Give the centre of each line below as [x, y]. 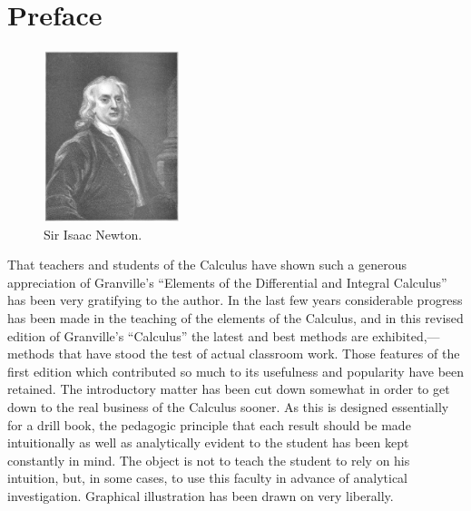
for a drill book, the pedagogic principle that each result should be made [209, 424]
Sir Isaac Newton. [93, 234]
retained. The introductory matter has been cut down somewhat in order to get [229, 389]
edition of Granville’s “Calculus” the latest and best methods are [188, 335]
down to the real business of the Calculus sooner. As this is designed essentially [228, 407]
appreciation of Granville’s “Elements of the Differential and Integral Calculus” [227, 282]
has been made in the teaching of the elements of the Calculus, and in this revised [235, 318]
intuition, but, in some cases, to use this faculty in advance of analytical [207, 478]
